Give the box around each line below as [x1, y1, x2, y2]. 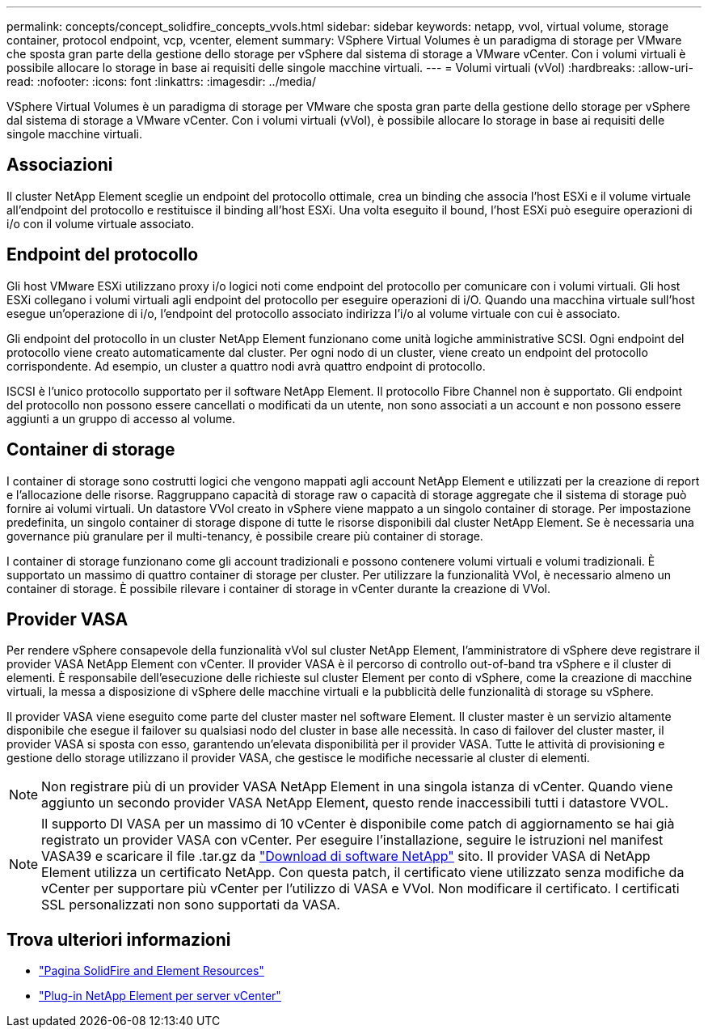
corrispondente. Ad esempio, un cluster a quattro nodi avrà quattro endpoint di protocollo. [6, 358, 486, 373]
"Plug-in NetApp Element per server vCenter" [39, 989, 281, 1003]
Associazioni [6, 155, 113, 176]
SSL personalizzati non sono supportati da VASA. [41, 896, 340, 913]
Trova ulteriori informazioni [6, 929, 231, 950]
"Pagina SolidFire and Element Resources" [39, 964, 264, 978]
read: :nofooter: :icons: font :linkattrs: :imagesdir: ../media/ [6, 74, 316, 88]
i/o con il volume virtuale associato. [6, 216, 195, 231]
